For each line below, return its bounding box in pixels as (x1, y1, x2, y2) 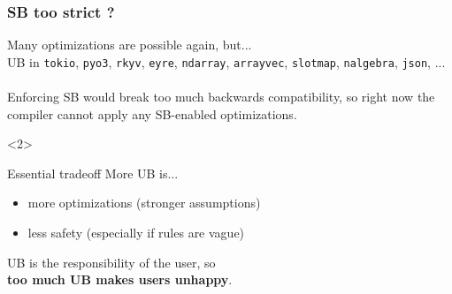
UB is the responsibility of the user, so (7, 253, 216, 271)
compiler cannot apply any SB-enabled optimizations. (7, 104, 297, 123)
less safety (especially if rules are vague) (27, 223, 245, 242)
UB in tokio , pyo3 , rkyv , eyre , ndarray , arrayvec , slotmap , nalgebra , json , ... (7, 52, 446, 71)
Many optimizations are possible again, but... (7, 35, 252, 54)
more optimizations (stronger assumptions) (27, 193, 261, 212)
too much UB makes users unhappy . (7, 270, 233, 289)
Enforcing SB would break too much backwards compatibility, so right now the (7, 87, 435, 106)
